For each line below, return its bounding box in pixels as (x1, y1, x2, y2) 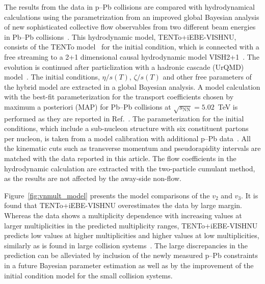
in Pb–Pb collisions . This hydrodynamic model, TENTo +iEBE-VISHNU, (4, 31, 236, 42)
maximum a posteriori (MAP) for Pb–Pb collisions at (4, 101, 171, 112)
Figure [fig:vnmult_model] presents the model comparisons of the (4, 190, 210, 200)
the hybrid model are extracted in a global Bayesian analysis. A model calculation (4, 81, 260, 92)
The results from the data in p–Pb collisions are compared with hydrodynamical (4, 2, 255, 12)
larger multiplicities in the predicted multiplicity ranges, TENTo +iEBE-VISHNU (4, 220, 258, 230)
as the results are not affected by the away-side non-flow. (4, 173, 181, 184)
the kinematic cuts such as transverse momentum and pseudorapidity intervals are (4, 143, 261, 153)
